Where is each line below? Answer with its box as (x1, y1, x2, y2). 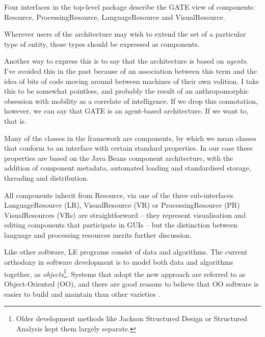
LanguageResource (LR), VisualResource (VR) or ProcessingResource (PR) (4, 200, 240, 210)
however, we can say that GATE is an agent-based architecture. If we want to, (4, 105, 249, 116)
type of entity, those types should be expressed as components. (4, 38, 200, 49)
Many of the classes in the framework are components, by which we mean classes (4, 132, 256, 143)
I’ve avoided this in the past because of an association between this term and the (4, 65, 257, 76)
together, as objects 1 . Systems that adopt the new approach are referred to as (4, 267, 246, 279)
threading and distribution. (4, 172, 89, 183)
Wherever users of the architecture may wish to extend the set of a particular (4, 29, 246, 39)
